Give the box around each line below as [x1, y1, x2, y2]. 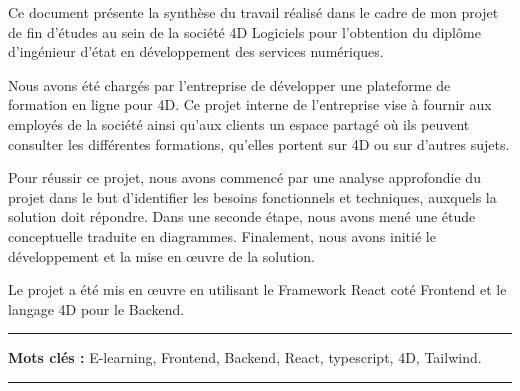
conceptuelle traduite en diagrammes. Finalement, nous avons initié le [8, 225, 436, 246]
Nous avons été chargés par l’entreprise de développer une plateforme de [8, 74, 451, 95]
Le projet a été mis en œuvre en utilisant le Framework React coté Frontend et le [8, 279, 507, 300]
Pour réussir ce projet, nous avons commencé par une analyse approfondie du [8, 167, 481, 188]
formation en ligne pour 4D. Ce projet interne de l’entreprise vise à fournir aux [8, 94, 492, 115]
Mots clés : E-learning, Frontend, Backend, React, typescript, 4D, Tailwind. [8, 347, 482, 368]
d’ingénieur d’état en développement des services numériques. [8, 41, 384, 62]
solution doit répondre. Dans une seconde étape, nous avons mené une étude [8, 206, 476, 227]
